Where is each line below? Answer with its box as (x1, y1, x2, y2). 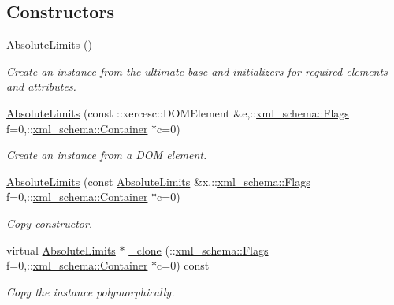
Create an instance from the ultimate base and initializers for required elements (6, 62, 388, 79)
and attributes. (6, 78, 76, 95)
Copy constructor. (6, 214, 93, 231)
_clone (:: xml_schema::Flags (128, 241, 269, 258)
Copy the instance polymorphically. (6, 283, 175, 299)
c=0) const (157, 257, 210, 273)
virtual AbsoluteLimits (6, 241, 116, 258)
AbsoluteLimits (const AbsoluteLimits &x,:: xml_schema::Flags (6, 173, 310, 189)
